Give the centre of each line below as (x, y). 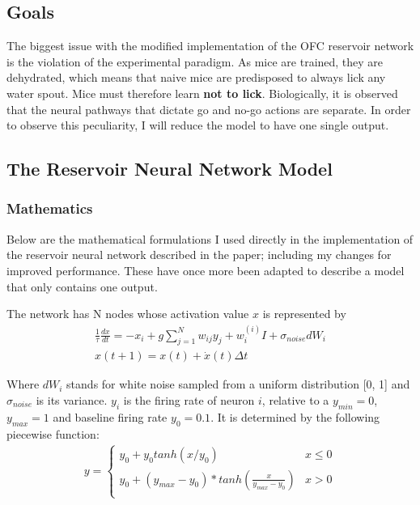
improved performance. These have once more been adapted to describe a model (206, 270)
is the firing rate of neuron (189, 400)
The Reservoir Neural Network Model (170, 169)
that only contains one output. (82, 286)
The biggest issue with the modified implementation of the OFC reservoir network (210, 46)
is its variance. (72, 400)
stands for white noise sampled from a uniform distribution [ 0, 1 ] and (238, 384)
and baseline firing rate (110, 416)
